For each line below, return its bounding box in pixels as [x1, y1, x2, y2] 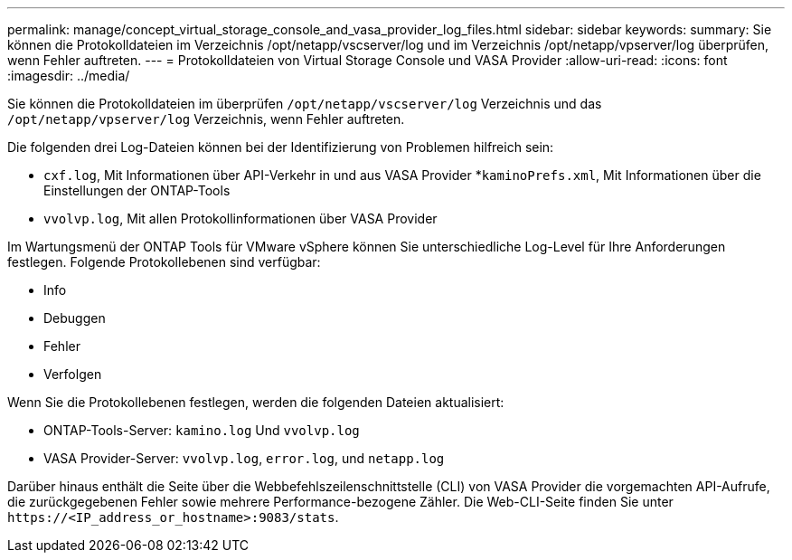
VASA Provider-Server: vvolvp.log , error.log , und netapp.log [43, 451, 445, 466]
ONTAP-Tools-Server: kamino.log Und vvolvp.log [43, 422, 360, 438]
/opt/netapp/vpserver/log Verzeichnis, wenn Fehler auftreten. [7, 111, 405, 127]
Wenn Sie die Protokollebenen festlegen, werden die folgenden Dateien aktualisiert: [7, 394, 504, 410]
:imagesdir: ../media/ [7, 68, 130, 83]
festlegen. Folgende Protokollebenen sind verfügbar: [7, 254, 321, 270]
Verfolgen [43, 366, 102, 382]
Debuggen [43, 310, 106, 326]
